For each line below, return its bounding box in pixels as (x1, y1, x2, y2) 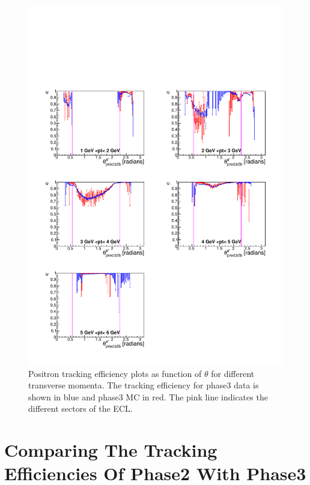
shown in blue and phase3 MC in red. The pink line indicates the (28, 390, 268, 403)
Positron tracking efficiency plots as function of (28, 367, 202, 379)
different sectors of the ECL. (28, 402, 133, 415)
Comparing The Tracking (4, 438, 217, 462)
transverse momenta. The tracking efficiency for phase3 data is (28, 379, 259, 391)
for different (211, 367, 255, 379)
